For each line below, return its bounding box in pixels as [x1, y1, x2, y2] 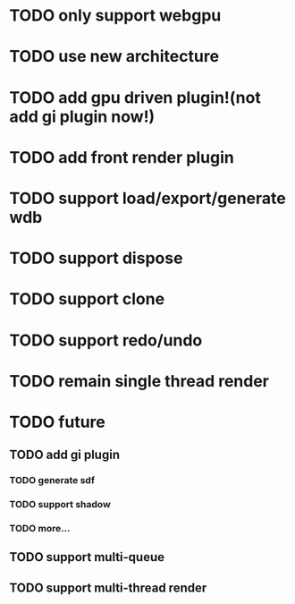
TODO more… [9, 523, 71, 535]
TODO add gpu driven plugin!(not [9, 87, 261, 107]
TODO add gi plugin [9, 447, 121, 463]
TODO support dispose [9, 248, 183, 268]
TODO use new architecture [9, 47, 220, 67]
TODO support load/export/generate [9, 188, 286, 208]
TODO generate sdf [9, 474, 96, 487]
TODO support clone [9, 289, 165, 310]
